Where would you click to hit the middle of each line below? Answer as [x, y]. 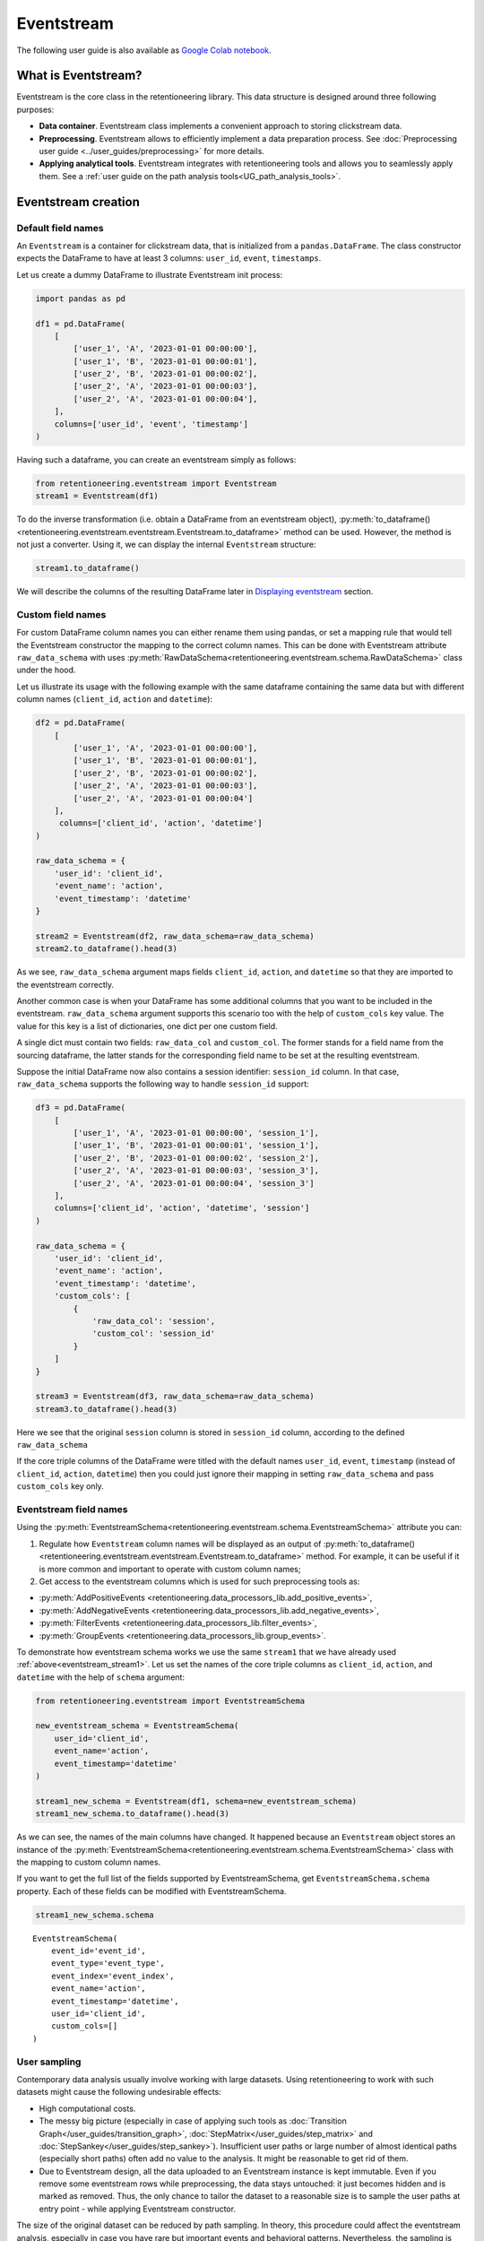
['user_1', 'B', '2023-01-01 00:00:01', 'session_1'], [196, 1146]
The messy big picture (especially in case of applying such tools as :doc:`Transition [193, 2121]
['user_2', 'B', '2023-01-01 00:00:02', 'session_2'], [196, 1158]
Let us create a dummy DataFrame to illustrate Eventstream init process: [150, 274]
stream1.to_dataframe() [88, 568]
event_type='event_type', [108, 1964]
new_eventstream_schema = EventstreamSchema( [137, 1726]
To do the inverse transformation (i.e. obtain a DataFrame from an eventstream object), [177, 519]
